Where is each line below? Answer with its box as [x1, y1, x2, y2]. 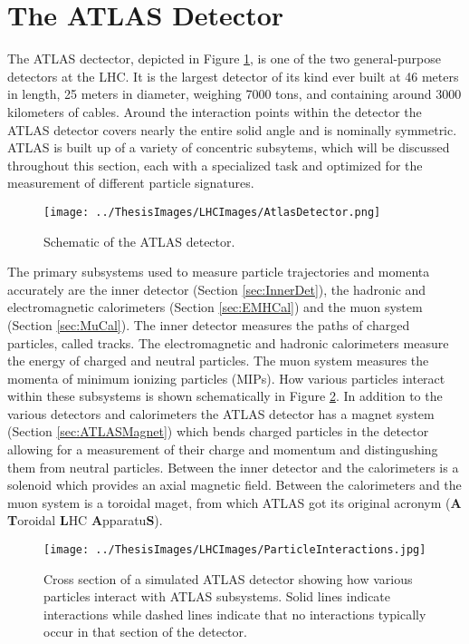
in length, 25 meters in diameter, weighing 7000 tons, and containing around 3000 [7, 84, 462, 103]
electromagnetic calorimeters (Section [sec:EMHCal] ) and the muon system [7, 298, 423, 317]
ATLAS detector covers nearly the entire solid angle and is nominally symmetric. [7, 120, 457, 139]
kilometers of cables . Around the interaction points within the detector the [7, 102, 422, 121]
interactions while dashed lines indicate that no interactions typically [43, 604, 426, 623]
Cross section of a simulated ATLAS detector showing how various [43, 569, 413, 588]
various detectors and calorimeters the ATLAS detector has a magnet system [7, 404, 435, 423]
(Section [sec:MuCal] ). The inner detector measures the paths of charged [7, 315, 410, 334]
